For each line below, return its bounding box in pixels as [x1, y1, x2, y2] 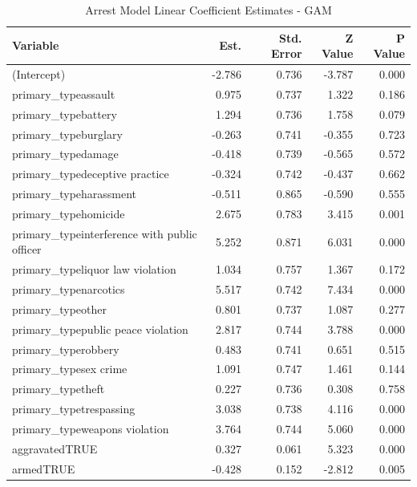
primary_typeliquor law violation [12, 261, 176, 278]
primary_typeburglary [12, 125, 123, 142]
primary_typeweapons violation [12, 420, 169, 436]
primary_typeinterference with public [12, 225, 197, 241]
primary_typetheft [12, 380, 105, 397]
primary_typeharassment [12, 185, 137, 202]
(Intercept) [12, 66, 66, 83]
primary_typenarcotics [12, 281, 125, 298]
